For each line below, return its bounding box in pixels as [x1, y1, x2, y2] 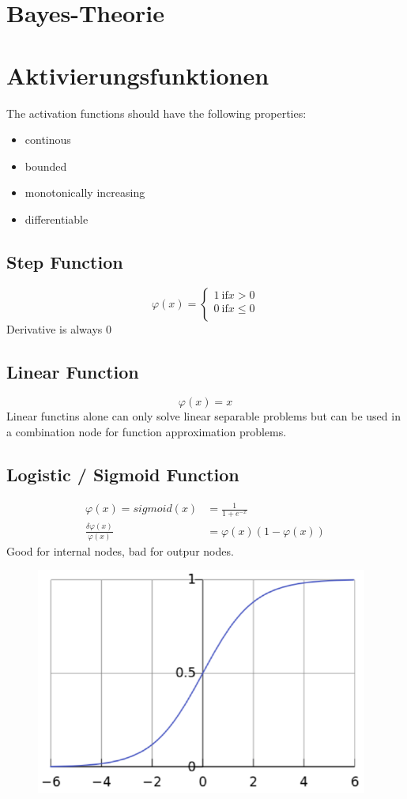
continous [24, 131, 71, 148]
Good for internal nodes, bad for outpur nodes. [6, 542, 234, 559]
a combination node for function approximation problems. [6, 424, 287, 440]
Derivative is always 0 [6, 320, 111, 337]
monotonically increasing [24, 184, 145, 201]
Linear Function [6, 359, 139, 383]
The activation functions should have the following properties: [6, 104, 307, 121]
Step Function [6, 249, 123, 273]
